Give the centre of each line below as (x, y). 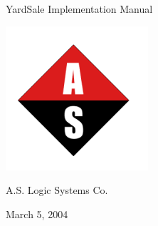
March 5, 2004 (37, 214)
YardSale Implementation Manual (79, 9)
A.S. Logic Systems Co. (57, 190)
